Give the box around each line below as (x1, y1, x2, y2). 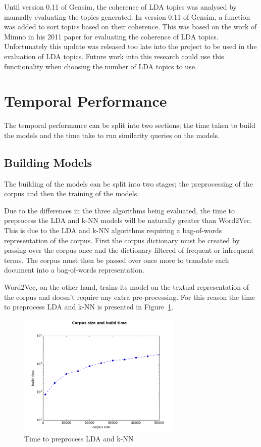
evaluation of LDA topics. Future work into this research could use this (4, 51, 224, 61)
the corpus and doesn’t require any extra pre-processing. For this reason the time (4, 291, 255, 302)
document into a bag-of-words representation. (4, 264, 144, 275)
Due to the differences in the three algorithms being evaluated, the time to (4, 205, 235, 215)
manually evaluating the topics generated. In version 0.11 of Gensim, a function (4, 11, 250, 22)
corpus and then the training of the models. (4, 188, 139, 199)
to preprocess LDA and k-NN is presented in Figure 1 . (4, 301, 174, 312)
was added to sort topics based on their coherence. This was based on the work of (4, 21, 257, 32)
